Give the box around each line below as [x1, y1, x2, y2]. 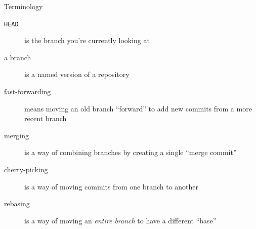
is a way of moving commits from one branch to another [24, 181, 199, 192]
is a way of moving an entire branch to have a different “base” [24, 215, 217, 225]
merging [4, 130, 29, 140]
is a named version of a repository [24, 69, 130, 80]
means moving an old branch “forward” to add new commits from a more [24, 103, 252, 113]
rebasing [4, 198, 30, 209]
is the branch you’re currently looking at [24, 35, 150, 46]
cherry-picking [4, 164, 48, 174]
